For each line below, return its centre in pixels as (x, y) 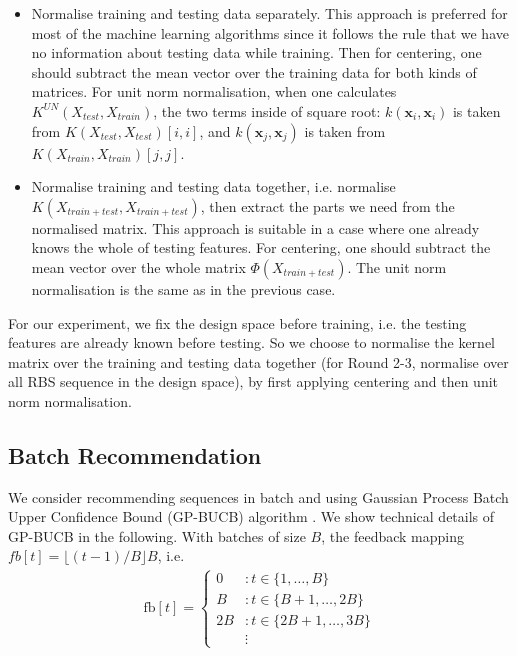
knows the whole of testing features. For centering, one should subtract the (261, 247)
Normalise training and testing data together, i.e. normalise (213, 186)
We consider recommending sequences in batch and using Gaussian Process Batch (258, 496)
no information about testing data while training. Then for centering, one (256, 52)
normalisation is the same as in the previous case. (183, 288)
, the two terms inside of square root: (267, 110)
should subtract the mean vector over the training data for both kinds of (254, 71)
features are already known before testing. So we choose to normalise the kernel (252, 342)
